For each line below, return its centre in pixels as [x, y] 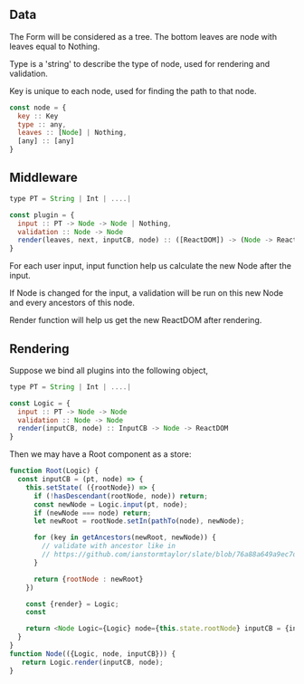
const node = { [38, 108]
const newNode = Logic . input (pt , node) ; [110, 504]
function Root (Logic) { [54, 471]
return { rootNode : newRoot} [88, 579]
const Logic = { [40, 403]
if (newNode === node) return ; [92, 513]
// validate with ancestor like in [109, 546]
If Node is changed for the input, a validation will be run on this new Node [146, 293]
